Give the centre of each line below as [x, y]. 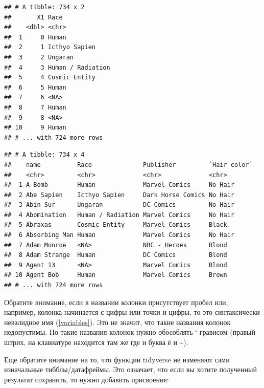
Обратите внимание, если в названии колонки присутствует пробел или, [116, 302]
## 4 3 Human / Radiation [57, 67]
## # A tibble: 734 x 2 [44, 7]
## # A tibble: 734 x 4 [44, 155]
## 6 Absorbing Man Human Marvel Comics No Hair [119, 235]
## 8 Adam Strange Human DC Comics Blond [116, 255]
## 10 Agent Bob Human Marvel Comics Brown [116, 275]
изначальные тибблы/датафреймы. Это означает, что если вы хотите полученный [130, 369]
